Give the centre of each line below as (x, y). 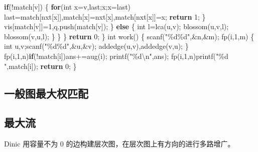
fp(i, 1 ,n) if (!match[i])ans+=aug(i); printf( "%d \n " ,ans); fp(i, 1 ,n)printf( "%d (116, 56)
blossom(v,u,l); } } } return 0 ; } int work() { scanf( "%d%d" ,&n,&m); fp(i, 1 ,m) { (129, 36)
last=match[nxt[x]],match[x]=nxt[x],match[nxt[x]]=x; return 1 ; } (105, 16)
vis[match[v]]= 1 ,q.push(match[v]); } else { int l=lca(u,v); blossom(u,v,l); (116, 26)
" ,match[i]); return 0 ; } (40, 66)
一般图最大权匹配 (46, 93)
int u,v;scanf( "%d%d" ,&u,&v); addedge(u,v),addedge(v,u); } (96, 46)
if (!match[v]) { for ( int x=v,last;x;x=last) (68, 7)
